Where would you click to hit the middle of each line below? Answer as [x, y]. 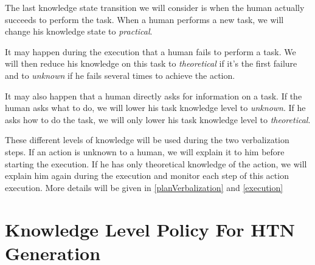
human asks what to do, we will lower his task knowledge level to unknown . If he [155, 108]
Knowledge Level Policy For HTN [150, 229]
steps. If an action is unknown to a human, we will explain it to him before [145, 151]
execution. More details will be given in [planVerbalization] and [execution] [144, 187]
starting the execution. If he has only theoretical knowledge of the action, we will [156, 163]
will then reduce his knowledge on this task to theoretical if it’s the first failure [151, 63]
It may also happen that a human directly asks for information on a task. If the [154, 96]
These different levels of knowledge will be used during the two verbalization [147, 140]
